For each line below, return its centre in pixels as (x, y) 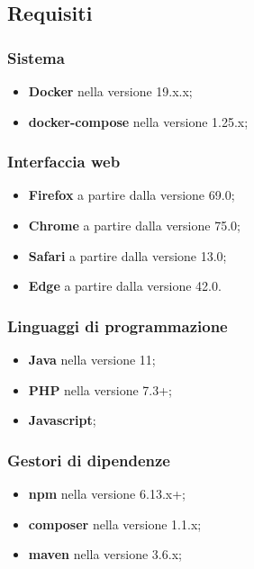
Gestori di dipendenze (89, 460)
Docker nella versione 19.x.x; (110, 91)
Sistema (36, 57)
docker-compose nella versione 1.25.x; (138, 121)
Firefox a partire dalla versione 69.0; (132, 195)
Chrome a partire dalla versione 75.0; (134, 225)
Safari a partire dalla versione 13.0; (127, 255)
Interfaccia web (64, 162)
